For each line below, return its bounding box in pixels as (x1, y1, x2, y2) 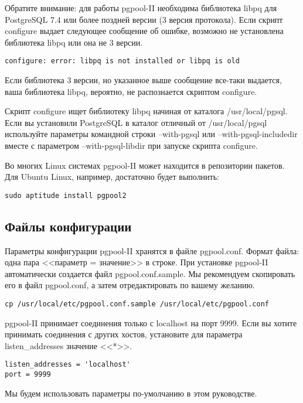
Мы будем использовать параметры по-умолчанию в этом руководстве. (5, 387, 257, 399)
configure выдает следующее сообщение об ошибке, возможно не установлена (5, 25, 284, 37)
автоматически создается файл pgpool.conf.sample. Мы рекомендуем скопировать (5, 267, 295, 279)
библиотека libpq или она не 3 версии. (5, 36, 143, 48)
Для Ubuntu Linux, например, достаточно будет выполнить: (5, 170, 219, 183)
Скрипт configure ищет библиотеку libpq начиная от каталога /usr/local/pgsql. (5, 105, 288, 117)
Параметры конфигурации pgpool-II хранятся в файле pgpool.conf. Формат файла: (5, 244, 299, 257)
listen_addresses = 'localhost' (5, 360, 131, 369)
